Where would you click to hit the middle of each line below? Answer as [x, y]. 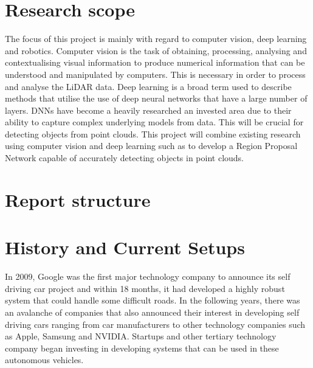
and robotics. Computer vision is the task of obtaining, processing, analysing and [156, 50]
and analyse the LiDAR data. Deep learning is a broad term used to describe [148, 86]
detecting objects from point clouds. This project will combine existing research [153, 134]
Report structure [78, 199]
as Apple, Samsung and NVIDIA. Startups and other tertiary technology [141, 336]
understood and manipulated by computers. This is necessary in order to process [155, 74]
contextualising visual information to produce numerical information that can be [155, 62]
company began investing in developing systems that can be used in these [142, 348]
